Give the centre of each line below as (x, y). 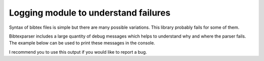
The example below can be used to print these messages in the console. (82, 43)
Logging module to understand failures (90, 13)
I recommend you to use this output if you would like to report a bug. (78, 52)
